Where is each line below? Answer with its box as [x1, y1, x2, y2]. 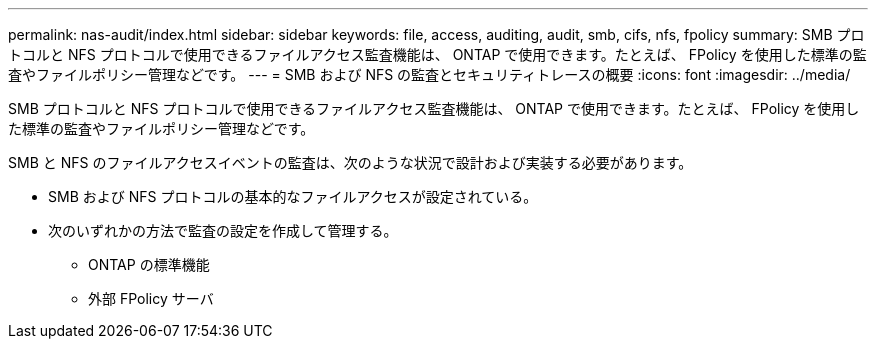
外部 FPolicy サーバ [88, 290, 214, 307]
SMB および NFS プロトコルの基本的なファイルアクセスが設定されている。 [48, 188, 538, 205]
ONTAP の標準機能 [88, 256, 210, 273]
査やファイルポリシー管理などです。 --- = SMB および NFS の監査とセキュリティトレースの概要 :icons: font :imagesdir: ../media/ [8, 66, 851, 83]
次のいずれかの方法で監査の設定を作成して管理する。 [48, 222, 398, 239]
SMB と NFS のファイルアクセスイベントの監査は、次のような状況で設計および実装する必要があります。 [8, 154, 693, 171]
